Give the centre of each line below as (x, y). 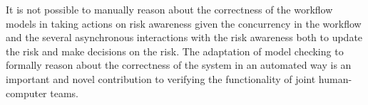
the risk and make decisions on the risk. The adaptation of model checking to (175, 51)
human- (335, 78)
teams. (64, 93)
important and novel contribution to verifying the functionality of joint (161, 78)
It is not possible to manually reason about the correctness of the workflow (169, 9)
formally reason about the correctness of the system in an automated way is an (179, 65)
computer (26, 93)
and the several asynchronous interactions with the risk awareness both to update (184, 37)
